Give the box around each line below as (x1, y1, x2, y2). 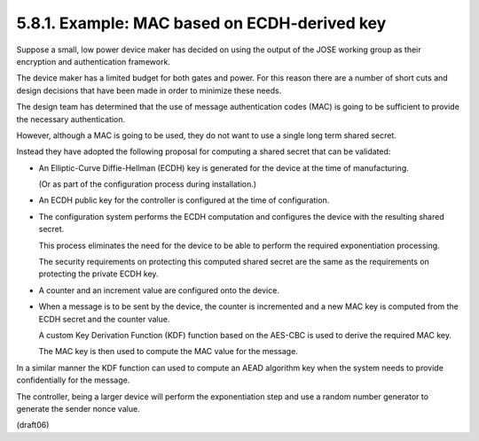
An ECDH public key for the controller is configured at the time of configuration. (38, 195, 330, 205)
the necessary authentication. (16, 113, 126, 124)
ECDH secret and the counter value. (38, 313, 170, 324)
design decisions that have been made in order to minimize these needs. (16, 85, 282, 96)
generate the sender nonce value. (16, 403, 141, 414)
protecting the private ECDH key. (38, 268, 159, 279)
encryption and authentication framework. (16, 56, 170, 66)
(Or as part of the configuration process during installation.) (38, 179, 257, 190)
